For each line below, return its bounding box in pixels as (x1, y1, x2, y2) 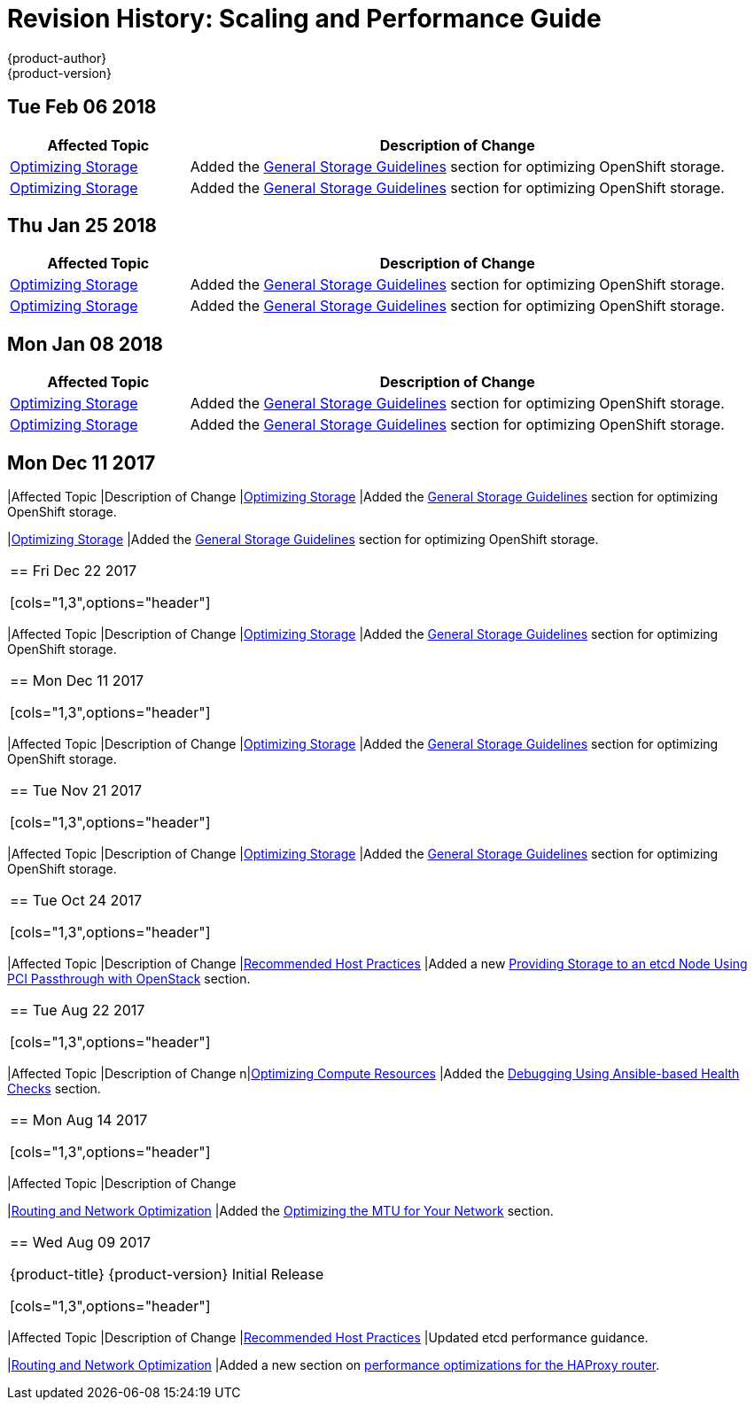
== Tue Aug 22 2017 (10, 1001, 145, 1020)
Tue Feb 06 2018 (7, 96, 157, 119)
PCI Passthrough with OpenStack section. (7, 971, 251, 987)
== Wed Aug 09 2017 (10, 1233, 151, 1252)
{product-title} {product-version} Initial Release (10, 1265, 324, 1284)
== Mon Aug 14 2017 (10, 1111, 148, 1130)
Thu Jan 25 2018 (7, 214, 158, 237)
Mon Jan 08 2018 (7, 332, 163, 355)
